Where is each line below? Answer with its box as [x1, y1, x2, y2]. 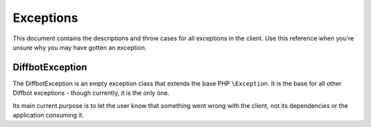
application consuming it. [12, 111, 85, 119]
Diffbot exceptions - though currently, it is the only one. [12, 89, 170, 97]
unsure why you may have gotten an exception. [12, 43, 147, 51]
